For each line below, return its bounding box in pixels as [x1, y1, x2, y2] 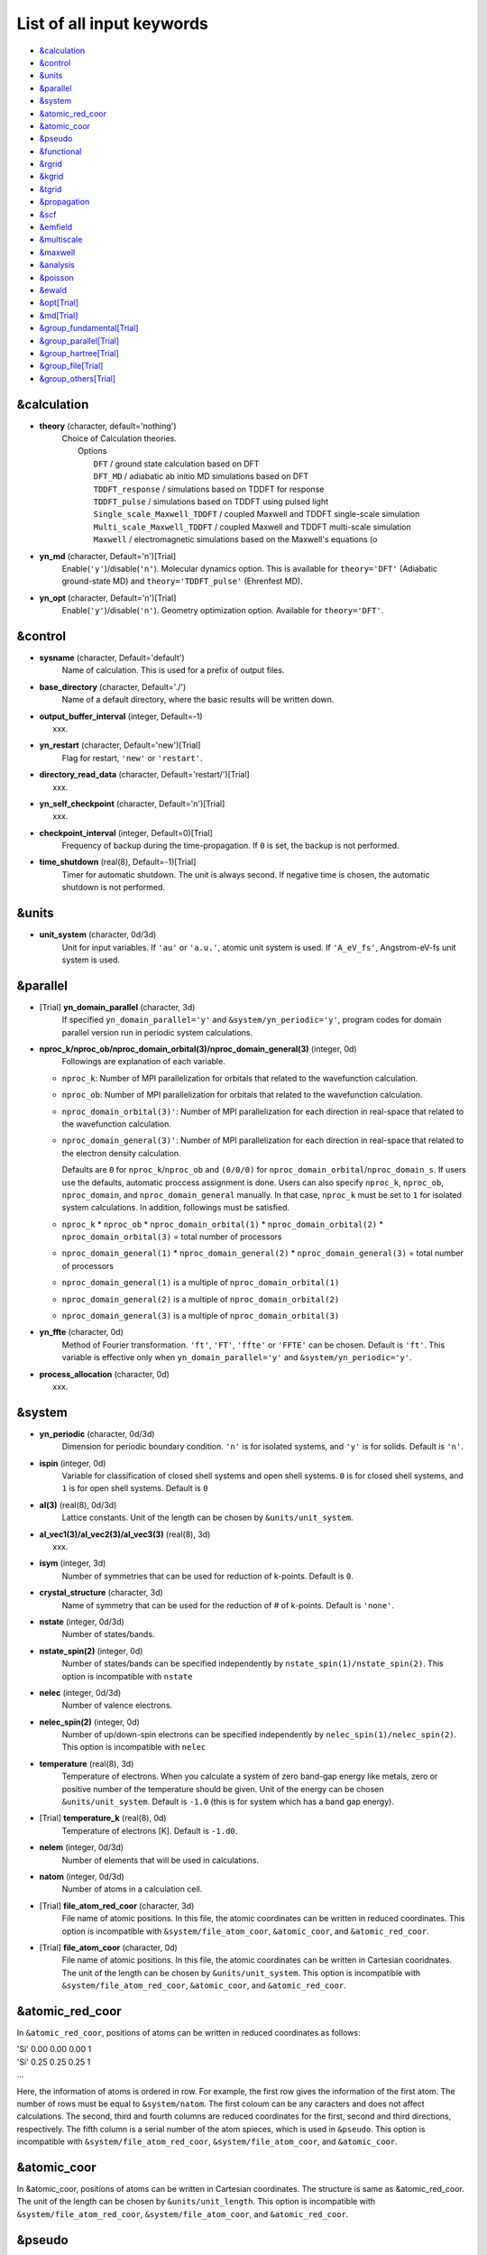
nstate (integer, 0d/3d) [39, 1615, 125, 1627]
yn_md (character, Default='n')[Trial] [39, 550, 177, 561]
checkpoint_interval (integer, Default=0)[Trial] [39, 827, 214, 838]
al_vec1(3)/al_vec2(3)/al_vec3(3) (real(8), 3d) [39, 1529, 211, 1540]
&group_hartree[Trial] [39, 347, 119, 358]
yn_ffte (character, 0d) [39, 1327, 124, 1338]
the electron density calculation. [61, 1147, 181, 1158]
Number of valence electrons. [61, 1700, 173, 1711]
